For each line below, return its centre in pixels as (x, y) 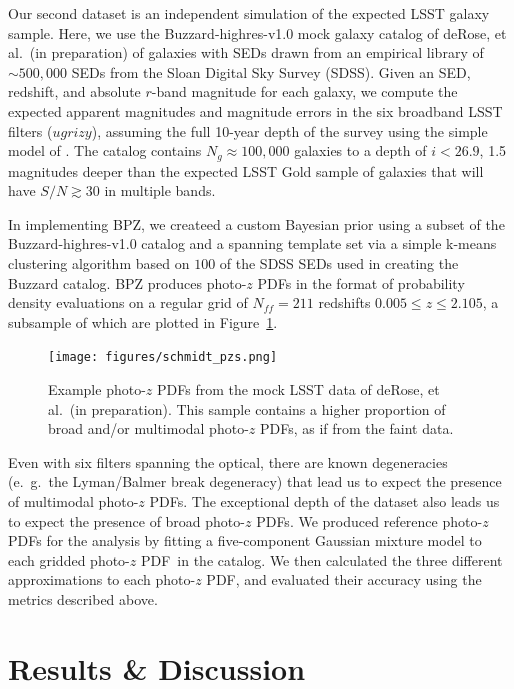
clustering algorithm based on (99, 262)
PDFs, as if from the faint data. (356, 428)
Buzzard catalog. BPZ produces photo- (127, 282)
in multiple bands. (160, 190)
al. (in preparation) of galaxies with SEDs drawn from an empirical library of (246, 52)
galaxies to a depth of (360, 150)
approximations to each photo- (102, 579)
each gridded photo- (69, 559)
